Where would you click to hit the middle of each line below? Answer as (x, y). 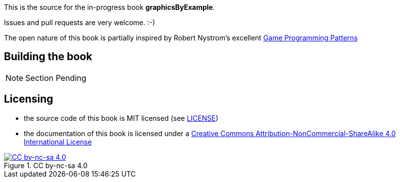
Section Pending (56, 78)
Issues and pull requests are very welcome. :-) (80, 22)
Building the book (48, 57)
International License (58, 142)
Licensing (29, 99)
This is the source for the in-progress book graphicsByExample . (109, 7)
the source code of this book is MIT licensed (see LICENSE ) (121, 118)
